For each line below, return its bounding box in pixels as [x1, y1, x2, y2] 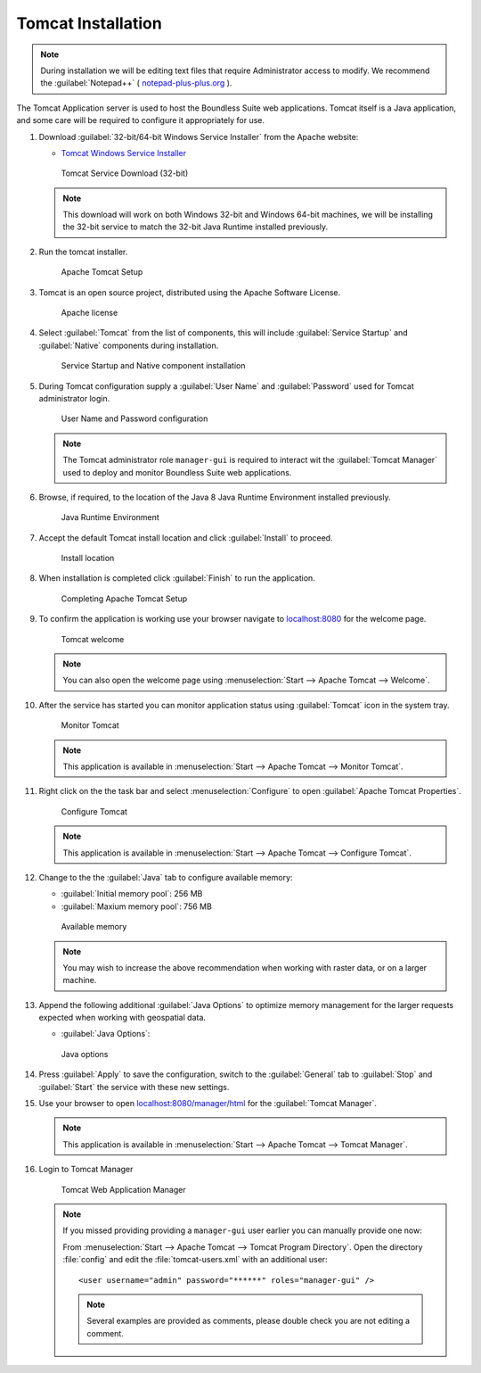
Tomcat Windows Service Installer [61, 147, 187, 158]
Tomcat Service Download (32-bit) [61, 168, 189, 178]
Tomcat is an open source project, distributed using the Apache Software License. [38, 286, 341, 298]
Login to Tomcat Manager [38, 1164, 134, 1175]
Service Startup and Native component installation [61, 360, 246, 371]
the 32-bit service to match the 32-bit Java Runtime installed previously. [62, 221, 329, 232]
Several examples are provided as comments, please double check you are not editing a [86, 1316, 410, 1327]
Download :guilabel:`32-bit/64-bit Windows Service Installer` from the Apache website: [38, 131, 359, 142]
